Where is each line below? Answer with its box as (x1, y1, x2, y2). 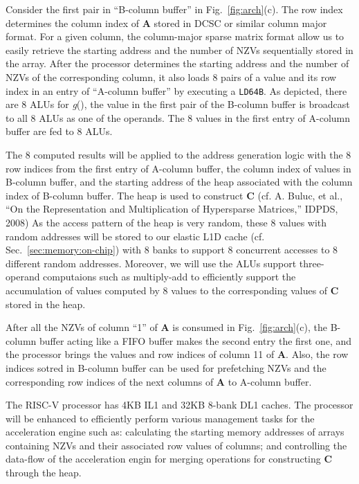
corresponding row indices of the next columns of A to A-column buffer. (6, 374, 312, 388)
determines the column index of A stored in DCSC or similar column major (6, 15, 327, 30)
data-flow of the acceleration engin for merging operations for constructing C (6, 451, 333, 466)
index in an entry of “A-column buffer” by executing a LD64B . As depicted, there (6, 83, 347, 98)
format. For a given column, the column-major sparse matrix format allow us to (6, 29, 344, 44)
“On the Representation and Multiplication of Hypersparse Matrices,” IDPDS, (6, 201, 338, 216)
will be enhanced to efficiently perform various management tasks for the (6, 411, 315, 425)
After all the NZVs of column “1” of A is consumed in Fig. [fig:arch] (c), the (6, 320, 327, 334)
